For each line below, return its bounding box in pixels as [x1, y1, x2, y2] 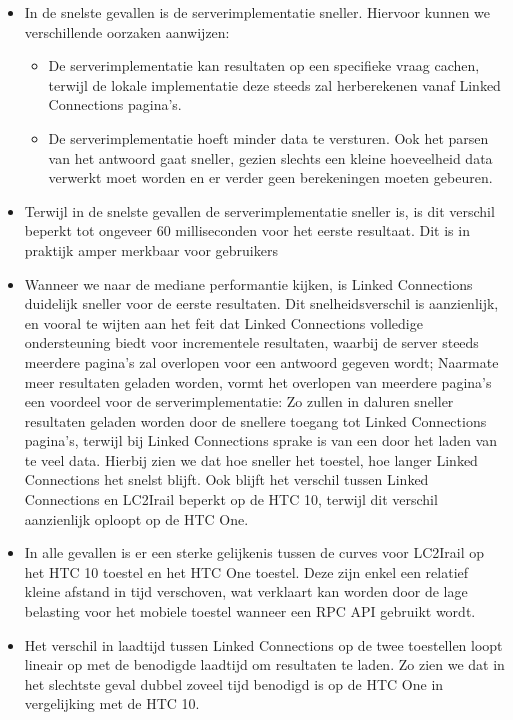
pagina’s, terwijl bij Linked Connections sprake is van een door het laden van [24, 430, 498, 451]
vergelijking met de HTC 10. [24, 693, 200, 714]
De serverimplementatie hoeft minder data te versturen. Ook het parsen [48, 127, 489, 148]
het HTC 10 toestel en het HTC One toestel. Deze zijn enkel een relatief [24, 561, 469, 582]
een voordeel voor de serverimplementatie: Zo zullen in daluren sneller [24, 391, 454, 412]
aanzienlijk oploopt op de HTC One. [24, 508, 249, 529]
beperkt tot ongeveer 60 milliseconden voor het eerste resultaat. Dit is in [24, 220, 470, 241]
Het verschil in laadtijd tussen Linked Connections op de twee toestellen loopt [24, 634, 503, 655]
